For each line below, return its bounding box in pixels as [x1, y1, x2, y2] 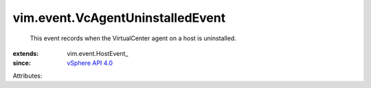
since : [12, 59, 31, 68]
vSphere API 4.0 [67, 59, 113, 68]
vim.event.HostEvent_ [67, 49, 128, 57]
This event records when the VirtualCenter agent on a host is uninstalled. [30, 34, 236, 42]
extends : [12, 49, 39, 57]
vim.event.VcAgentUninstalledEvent [12, 10, 226, 25]
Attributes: [12, 72, 43, 80]
